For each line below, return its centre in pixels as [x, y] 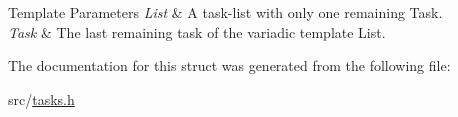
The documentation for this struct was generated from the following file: [229, 65]
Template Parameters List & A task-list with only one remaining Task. [225, 12]
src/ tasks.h [41, 98]
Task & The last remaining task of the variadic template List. [197, 31]
